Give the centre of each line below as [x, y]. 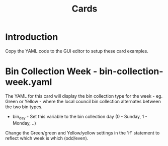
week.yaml [29, 82]
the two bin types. [24, 107]
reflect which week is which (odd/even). [47, 138]
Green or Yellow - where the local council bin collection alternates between [83, 101]
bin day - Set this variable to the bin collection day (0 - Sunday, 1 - [80, 117]
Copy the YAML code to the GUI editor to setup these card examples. [77, 51]
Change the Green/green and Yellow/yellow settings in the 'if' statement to [82, 133]
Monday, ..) [24, 123]
